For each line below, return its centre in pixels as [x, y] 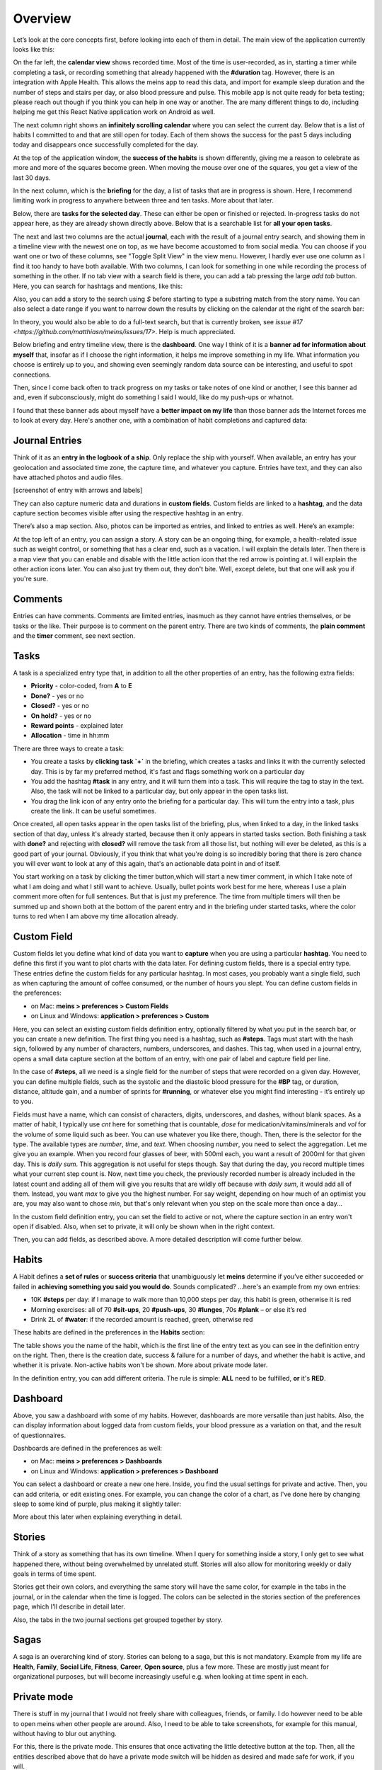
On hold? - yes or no [61, 716]
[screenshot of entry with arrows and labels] [78, 490]
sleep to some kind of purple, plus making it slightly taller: [97, 1504]
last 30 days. [32, 178]
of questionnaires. [40, 1435]
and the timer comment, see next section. [74, 636]
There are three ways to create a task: [69, 748]
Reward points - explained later [77, 725]
